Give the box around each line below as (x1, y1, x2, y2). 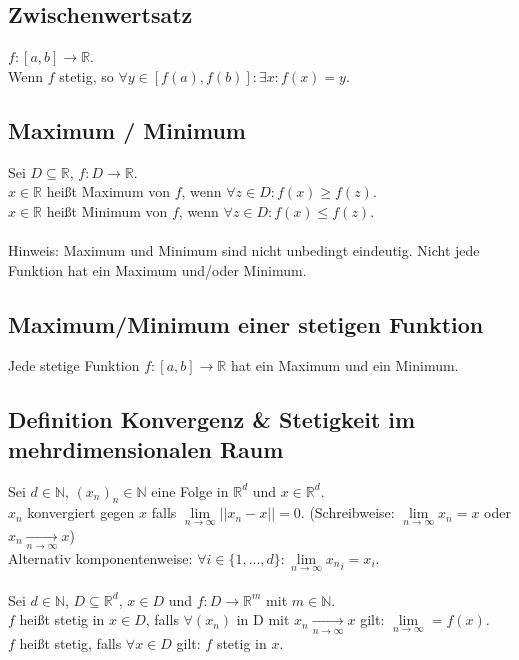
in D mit (236, 609, 290, 630)
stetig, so (59, 65, 114, 86)
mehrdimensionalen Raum (8, 433, 284, 464)
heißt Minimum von (46, 200, 168, 221)
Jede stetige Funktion (8, 355, 140, 376)
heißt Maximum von (46, 181, 171, 202)
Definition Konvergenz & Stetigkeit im (8, 404, 416, 435)
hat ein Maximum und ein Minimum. (230, 355, 459, 376)
